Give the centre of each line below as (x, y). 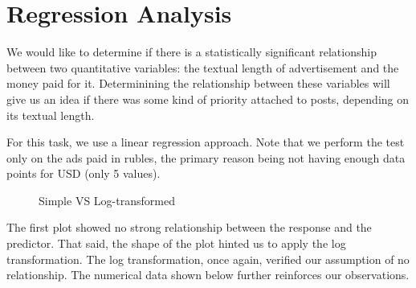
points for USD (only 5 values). (84, 173)
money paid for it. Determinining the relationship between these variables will (198, 83)
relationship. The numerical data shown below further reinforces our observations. (208, 275)
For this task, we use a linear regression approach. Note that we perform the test (206, 142)
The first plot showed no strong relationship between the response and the (189, 227)
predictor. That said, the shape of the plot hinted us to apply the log (176, 243)
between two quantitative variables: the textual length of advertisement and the (203, 67)
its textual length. (51, 115)
